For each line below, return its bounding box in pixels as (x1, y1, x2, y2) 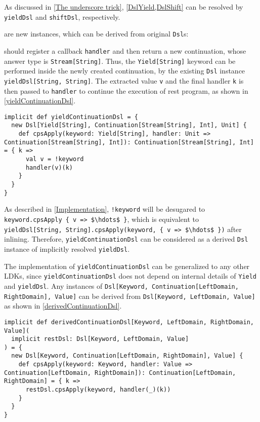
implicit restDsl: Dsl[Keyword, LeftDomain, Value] (11, 335, 189, 343)
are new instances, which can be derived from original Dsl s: (4, 28, 189, 39)
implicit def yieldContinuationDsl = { (4, 113, 138, 121)
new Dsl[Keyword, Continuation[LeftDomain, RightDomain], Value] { (11, 352, 243, 360)
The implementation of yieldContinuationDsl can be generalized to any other (4, 260, 250, 271)
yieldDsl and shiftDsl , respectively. (4, 11, 120, 22)
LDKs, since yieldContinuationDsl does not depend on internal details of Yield (4, 271, 257, 281)
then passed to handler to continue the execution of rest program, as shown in (4, 85, 248, 96)
